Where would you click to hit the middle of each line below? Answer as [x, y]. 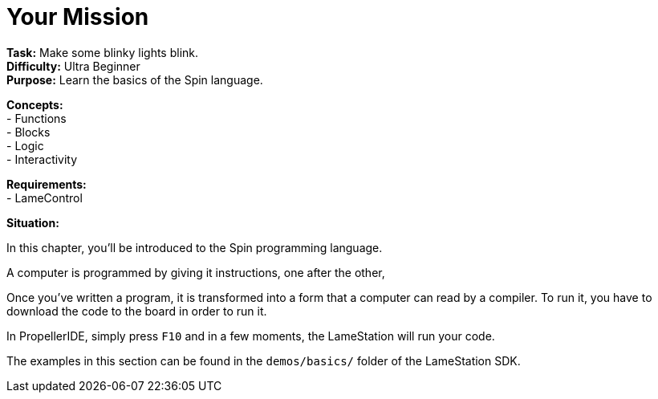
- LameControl [45, 197]
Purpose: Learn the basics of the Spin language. [135, 79]
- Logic [25, 145]
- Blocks [28, 132]
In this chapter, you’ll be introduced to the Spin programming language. [195, 247]
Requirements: [47, 184]
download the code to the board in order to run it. [137, 311]
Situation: [33, 222]
